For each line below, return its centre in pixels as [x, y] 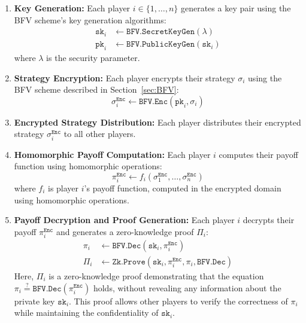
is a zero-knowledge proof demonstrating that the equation [156, 275]
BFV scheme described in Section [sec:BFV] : [96, 89]
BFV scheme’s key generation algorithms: [90, 19]
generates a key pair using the [236, 8]
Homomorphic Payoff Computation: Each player [112, 154]
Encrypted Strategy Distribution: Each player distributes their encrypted [157, 122]
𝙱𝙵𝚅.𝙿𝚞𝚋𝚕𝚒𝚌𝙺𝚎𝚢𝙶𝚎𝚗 [161, 45]
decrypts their [269, 220]
